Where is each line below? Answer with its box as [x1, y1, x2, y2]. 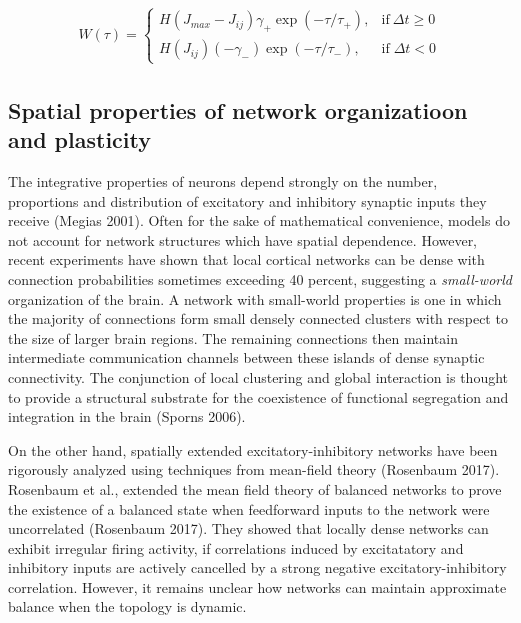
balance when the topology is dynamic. [8, 596, 247, 617]
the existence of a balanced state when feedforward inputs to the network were [8, 498, 490, 519]
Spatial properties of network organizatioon [8, 94, 468, 125]
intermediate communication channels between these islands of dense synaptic [8, 347, 485, 368]
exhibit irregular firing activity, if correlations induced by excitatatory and [8, 537, 464, 558]
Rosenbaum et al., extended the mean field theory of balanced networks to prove [8, 478, 502, 499]
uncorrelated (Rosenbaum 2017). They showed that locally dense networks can [8, 518, 489, 539]
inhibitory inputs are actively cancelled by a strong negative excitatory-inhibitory [8, 557, 507, 578]
